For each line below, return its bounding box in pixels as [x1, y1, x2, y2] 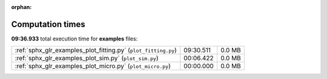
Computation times [11, 19, 85, 30]
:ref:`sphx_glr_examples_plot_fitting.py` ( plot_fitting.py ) [15, 46, 177, 54]
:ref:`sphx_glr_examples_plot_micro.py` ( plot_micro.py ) [15, 62, 171, 71]
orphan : [11, 4, 32, 10]
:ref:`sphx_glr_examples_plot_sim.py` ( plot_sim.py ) [15, 54, 159, 63]
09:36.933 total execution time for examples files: [11, 35, 138, 42]
